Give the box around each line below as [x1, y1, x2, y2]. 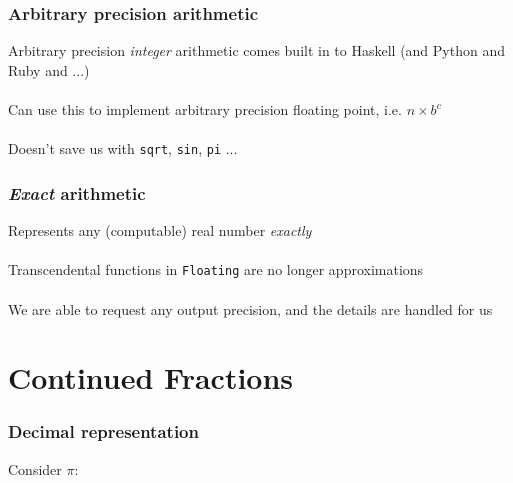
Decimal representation [8, 419, 199, 444]
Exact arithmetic [8, 180, 146, 205]
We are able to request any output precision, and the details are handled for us [8, 298, 493, 319]
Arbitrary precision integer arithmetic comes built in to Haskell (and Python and [8, 40, 505, 61]
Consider [8, 458, 62, 479]
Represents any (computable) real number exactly [8, 220, 312, 241]
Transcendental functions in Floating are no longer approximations [8, 259, 424, 280]
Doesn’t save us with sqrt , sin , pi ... [8, 138, 238, 159]
